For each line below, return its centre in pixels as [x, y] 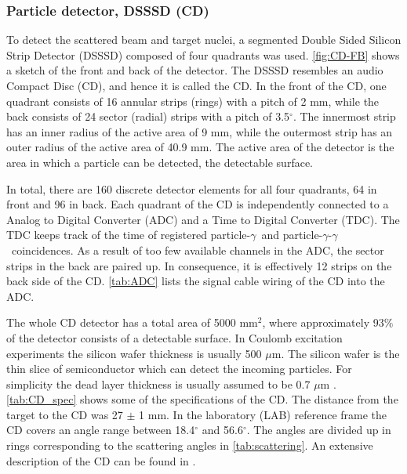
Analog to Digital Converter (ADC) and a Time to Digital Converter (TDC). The [203, 219]
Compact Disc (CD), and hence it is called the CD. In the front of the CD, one [196, 85]
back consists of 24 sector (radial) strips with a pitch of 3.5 [148, 116]
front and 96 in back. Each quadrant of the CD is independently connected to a [198, 204]
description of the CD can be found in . [101, 460]
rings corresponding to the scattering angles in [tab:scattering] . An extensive [190, 445]
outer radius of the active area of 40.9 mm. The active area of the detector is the [200, 147]
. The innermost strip [344, 116]
